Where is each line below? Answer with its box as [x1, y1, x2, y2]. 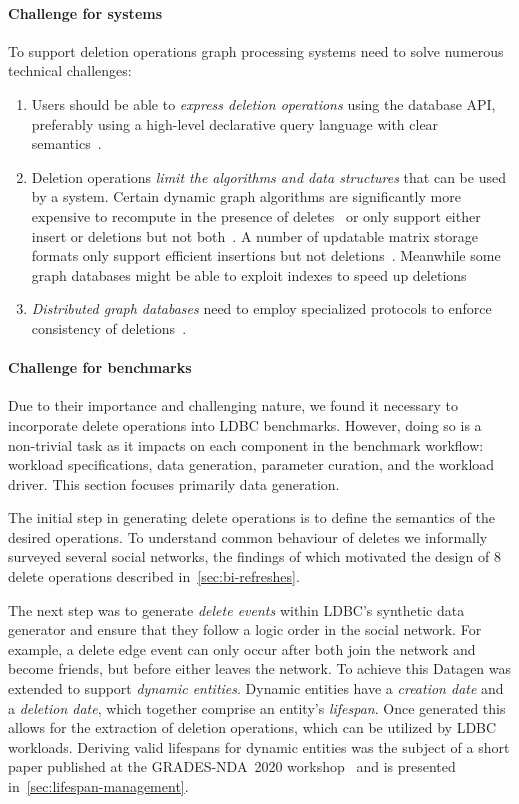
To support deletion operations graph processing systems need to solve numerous [8, 40, 504, 61]
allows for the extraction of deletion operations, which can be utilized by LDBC [8, 717, 497, 738]
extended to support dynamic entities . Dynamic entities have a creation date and [8, 678, 504, 699]
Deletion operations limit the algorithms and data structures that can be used [31, 166, 506, 187]
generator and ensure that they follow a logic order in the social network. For [8, 619, 482, 640]
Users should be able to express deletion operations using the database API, [31, 93, 496, 114]
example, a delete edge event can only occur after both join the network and [8, 638, 476, 659]
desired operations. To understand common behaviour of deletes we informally [8, 526, 488, 547]
